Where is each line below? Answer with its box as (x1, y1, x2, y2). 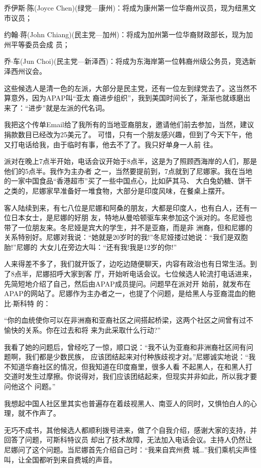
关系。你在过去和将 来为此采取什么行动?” (25, 325, 161, 335)
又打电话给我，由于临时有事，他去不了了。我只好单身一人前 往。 (4, 139, 217, 149)
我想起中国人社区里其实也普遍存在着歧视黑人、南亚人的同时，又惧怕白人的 (4, 398, 250, 408)
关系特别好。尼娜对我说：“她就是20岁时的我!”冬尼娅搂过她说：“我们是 (4, 232, 234, 242)
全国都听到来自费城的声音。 (25, 454, 116, 464)
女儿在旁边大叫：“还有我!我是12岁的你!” (47, 241, 177, 252)
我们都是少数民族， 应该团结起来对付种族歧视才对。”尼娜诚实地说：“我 (25, 351, 255, 362)
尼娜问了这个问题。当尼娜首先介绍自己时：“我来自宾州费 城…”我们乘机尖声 (4, 444, 250, 454)
